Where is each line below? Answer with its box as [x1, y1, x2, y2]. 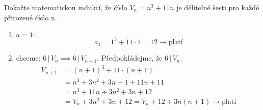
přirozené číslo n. [4, 12, 57, 22]
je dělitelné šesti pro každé [176, 2, 259, 12]
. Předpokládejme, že [97, 52, 163, 63]
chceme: [16, 52, 41, 63]
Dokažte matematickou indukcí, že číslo [4, 2, 127, 12]
